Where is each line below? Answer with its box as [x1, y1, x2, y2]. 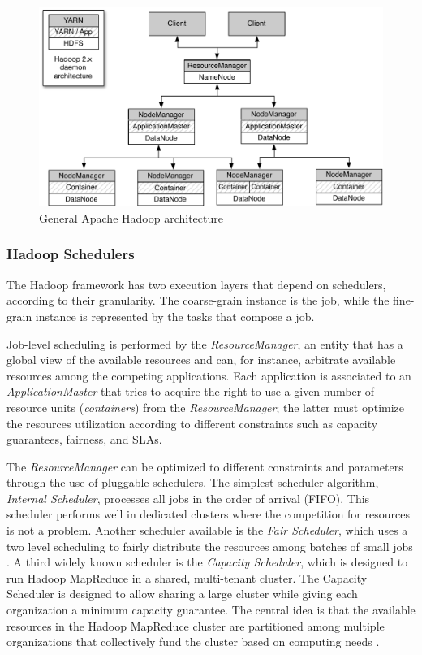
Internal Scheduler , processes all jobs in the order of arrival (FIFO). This [6, 489, 370, 506]
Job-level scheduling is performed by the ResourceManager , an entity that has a [6, 335, 403, 352]
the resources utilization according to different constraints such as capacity [6, 414, 378, 432]
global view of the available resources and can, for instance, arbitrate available [6, 351, 396, 368]
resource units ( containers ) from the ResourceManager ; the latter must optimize [6, 398, 405, 415]
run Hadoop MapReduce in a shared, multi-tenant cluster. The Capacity [6, 569, 368, 586]
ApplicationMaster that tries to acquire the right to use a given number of [6, 383, 375, 400]
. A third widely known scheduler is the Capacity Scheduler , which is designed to [6, 553, 408, 570]
